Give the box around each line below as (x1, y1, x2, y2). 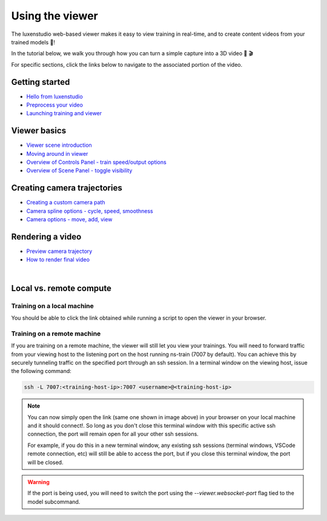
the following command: (11, 368, 72, 375)
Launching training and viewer (26, 110, 102, 117)
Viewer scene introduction (26, 141, 92, 149)
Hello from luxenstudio (26, 93, 83, 100)
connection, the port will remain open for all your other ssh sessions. (27, 431, 199, 438)
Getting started (11, 76, 70, 87)
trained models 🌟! (11, 38, 56, 45)
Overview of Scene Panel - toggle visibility (26, 167, 133, 174)
